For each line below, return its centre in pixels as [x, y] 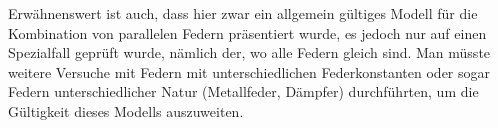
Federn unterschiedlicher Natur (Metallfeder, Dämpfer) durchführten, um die [243, 91]
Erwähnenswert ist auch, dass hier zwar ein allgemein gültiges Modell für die [243, 13]
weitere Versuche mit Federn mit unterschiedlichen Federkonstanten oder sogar [249, 71]
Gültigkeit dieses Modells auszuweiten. [126, 110]
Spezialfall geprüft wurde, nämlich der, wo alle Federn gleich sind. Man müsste [249, 52]
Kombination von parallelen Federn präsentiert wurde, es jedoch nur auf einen [247, 32]
